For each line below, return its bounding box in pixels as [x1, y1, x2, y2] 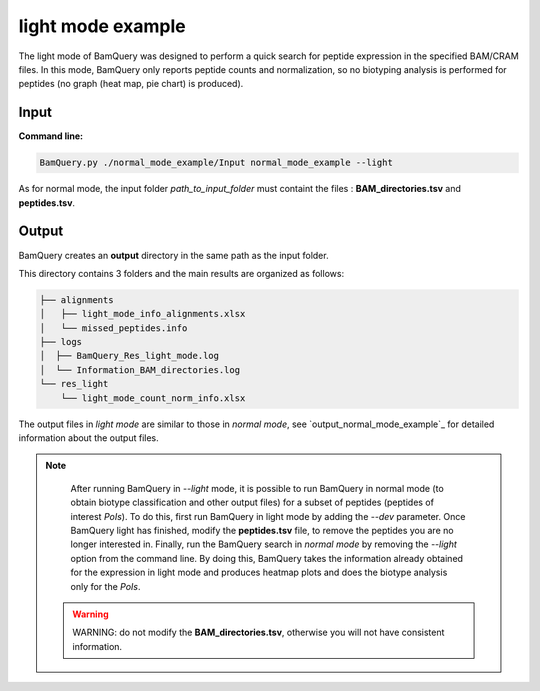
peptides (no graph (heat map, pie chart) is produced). [18, 78, 244, 90]
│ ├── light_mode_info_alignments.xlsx [39, 308, 246, 320]
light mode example [18, 15, 186, 37]
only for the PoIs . [70, 580, 141, 592]
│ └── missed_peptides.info [39, 322, 188, 334]
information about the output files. [18, 431, 159, 444]
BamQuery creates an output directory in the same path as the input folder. [18, 249, 329, 261]
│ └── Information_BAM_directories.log [39, 364, 240, 375]
